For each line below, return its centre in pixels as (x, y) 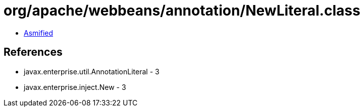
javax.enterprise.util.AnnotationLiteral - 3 (92, 71)
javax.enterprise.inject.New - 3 (75, 87)
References (33, 52)
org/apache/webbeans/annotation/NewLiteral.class (182, 11)
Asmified (39, 33)
